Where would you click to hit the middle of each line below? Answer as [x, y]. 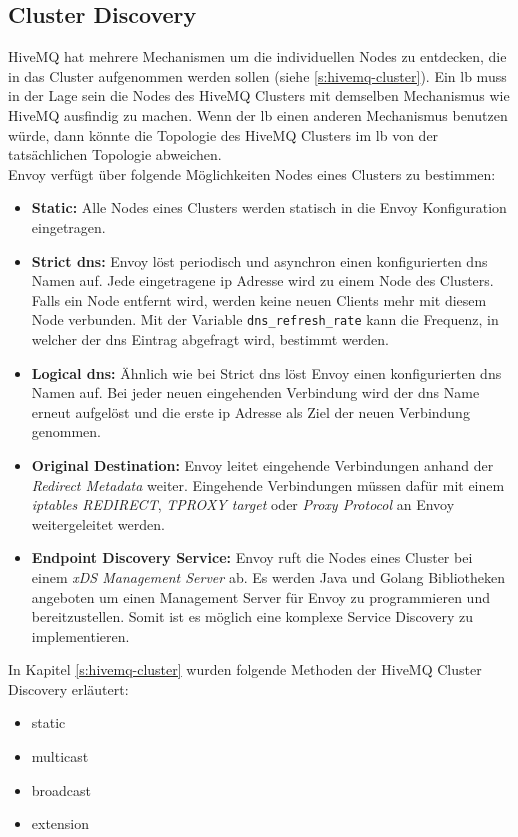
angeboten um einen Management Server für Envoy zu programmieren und [260, 596]
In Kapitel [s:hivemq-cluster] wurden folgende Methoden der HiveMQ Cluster [245, 669]
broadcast [61, 789]
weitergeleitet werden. [98, 523]
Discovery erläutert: [68, 688]
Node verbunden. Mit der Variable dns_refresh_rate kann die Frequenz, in [265, 319]
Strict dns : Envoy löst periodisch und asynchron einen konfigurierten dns [259, 260]
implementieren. [80, 635]
